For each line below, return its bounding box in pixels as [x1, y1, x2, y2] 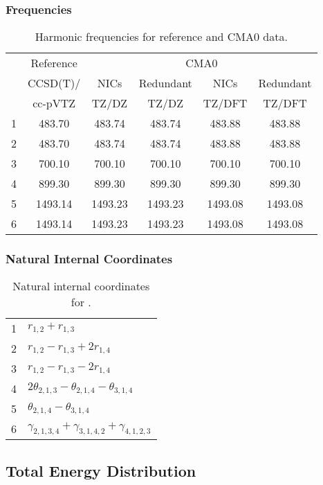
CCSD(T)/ [28, 75, 81, 91]
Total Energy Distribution [6, 459, 196, 481]
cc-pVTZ [33, 95, 76, 112]
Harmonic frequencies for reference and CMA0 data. [35, 28, 288, 45]
